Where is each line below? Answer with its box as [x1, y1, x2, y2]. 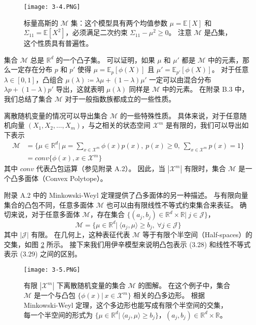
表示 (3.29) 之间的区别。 [4, 249, 82, 259]
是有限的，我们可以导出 [166, 120, 242, 130]
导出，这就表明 [56, 84, 105, 94]
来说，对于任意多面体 [10, 209, 80, 219]
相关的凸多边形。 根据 [133, 290, 205, 300]
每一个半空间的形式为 [24, 309, 93, 320]
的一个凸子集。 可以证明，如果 [56, 54, 155, 65]
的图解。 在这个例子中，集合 [138, 280, 230, 290]
